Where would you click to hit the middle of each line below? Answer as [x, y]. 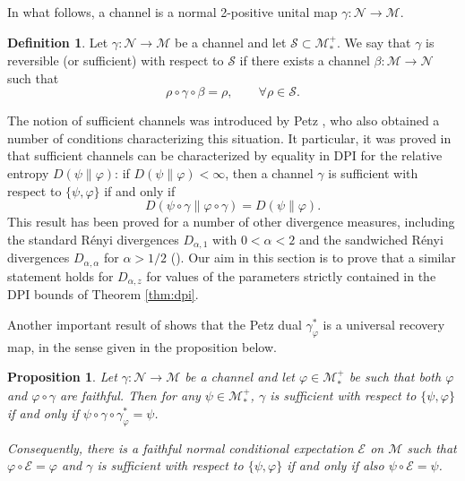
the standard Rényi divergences [93, 239]
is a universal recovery [384, 324]
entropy [28, 172]
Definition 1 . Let [58, 42]
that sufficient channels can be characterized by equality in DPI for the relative [225, 155]
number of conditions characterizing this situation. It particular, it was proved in [229, 137]
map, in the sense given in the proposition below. [142, 346]
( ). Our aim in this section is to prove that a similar [313, 258]
